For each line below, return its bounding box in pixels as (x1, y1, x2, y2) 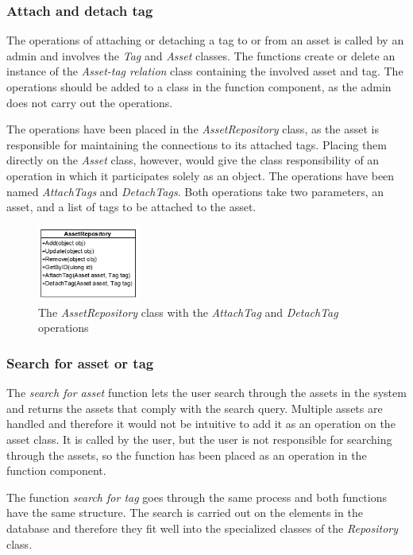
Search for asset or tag (6, 353, 154, 372)
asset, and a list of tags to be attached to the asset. (6, 198, 257, 215)
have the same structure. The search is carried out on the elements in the (6, 504, 363, 521)
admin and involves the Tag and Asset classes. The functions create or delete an (6, 47, 396, 64)
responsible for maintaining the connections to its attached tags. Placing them (6, 136, 387, 152)
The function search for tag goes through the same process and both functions (6, 488, 388, 505)
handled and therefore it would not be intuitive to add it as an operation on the (6, 415, 396, 432)
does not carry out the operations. (6, 94, 173, 110)
